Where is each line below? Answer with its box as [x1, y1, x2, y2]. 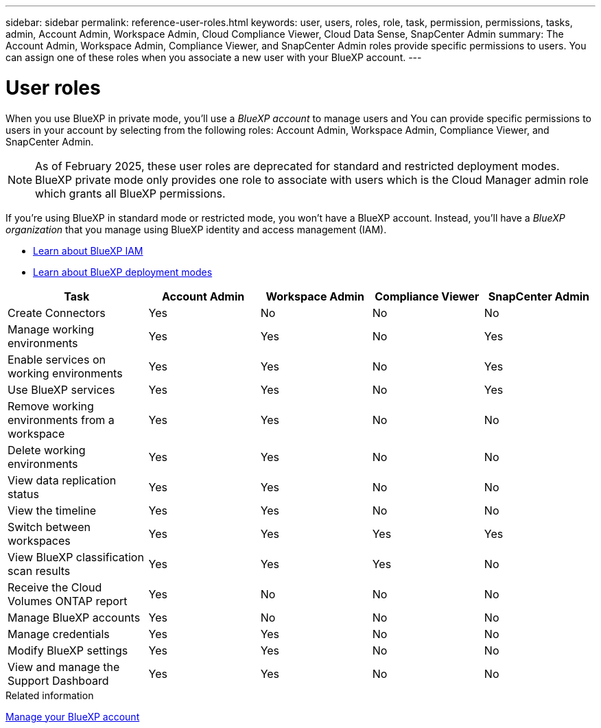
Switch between [8, 519, 91, 534]
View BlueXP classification [8, 550, 144, 564]
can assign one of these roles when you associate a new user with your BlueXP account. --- [5, 51, 422, 63]
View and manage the [8, 659, 120, 674]
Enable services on [8, 352, 106, 366]
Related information [5, 689, 94, 701]
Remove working [8, 399, 94, 413]
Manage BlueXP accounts [8, 610, 141, 624]
